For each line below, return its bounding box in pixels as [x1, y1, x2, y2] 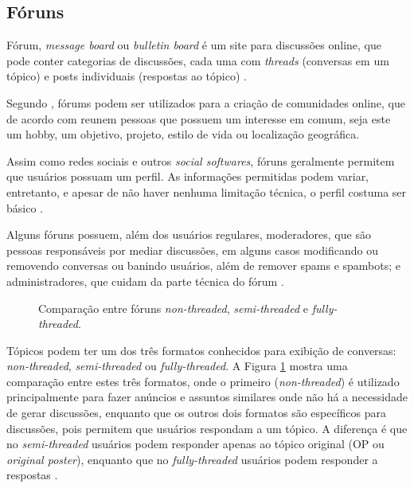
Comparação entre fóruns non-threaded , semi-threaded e [38, 299, 308, 316]
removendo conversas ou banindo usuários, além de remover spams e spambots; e [6, 257, 401, 274]
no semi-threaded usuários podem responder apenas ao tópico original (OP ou [6, 435, 385, 452]
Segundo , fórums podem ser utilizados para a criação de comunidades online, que [6, 94, 405, 111]
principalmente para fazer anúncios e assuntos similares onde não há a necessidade [6, 388, 408, 405]
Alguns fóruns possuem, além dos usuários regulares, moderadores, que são [6, 226, 371, 243]
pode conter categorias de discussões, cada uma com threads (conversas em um [6, 52, 389, 68]
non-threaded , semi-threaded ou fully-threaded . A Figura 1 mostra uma [6, 357, 348, 374]
